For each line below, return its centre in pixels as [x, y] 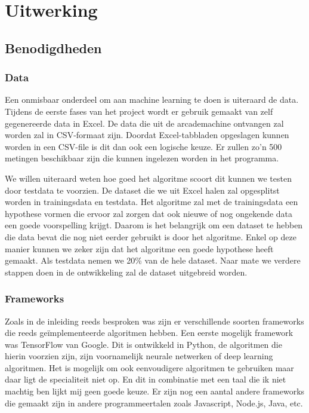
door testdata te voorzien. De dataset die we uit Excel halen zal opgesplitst [142, 190]
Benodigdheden [53, 48]
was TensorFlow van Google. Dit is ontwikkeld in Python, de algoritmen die [143, 344]
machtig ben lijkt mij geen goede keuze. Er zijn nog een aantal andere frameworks [155, 391]
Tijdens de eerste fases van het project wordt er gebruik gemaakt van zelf [139, 111]
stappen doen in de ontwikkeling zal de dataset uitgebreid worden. [126, 272]
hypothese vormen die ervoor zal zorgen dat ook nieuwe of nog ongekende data [149, 213]
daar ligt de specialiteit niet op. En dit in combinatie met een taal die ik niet [146, 379]
